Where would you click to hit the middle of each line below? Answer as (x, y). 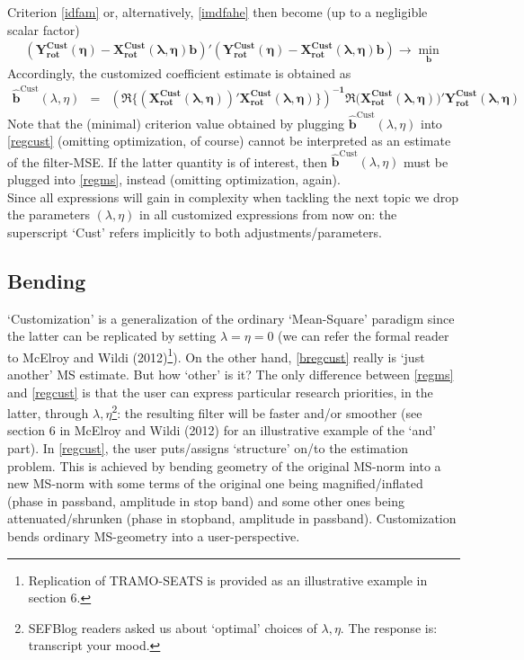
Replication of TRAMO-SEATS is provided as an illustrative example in (228, 580)
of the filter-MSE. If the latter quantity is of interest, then (167, 161)
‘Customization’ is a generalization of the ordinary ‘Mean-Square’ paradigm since (231, 318)
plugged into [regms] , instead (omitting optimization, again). (174, 179)
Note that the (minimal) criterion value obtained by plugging (176, 123)
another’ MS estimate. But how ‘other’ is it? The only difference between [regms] (231, 375)
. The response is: (389, 627)
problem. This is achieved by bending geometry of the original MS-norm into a (224, 465)
